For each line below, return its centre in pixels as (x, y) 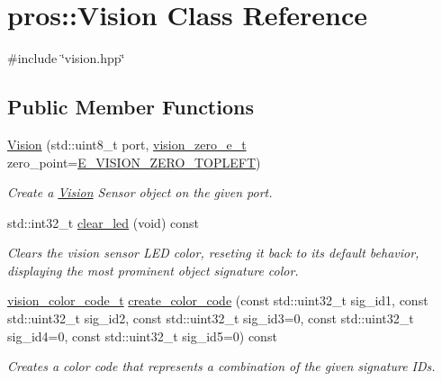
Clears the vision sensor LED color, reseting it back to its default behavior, (213, 253)
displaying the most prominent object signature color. (153, 270)
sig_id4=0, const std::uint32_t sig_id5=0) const (142, 336)
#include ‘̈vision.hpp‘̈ (66, 58)
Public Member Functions (131, 107)
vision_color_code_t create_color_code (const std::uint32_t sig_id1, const (218, 300)
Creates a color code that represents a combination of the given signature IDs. (221, 366)
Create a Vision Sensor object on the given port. (140, 192)
